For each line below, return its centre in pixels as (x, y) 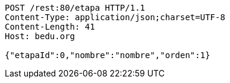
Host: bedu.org (40, 36)
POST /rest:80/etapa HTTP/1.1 (75, 8)
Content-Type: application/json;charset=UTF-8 (115, 17)
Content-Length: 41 (50, 27)
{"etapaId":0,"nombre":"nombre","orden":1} (108, 55)
